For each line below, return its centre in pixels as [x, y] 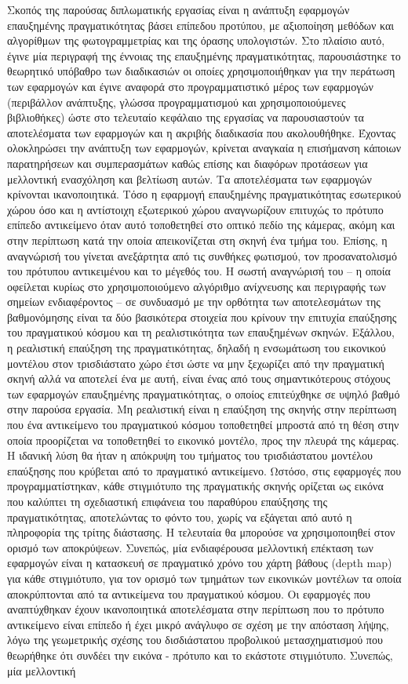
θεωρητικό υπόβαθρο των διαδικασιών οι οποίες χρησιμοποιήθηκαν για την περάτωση [201, 71]
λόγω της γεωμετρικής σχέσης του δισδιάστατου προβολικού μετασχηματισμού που [195, 640]
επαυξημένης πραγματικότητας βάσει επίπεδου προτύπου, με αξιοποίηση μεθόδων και [201, 25]
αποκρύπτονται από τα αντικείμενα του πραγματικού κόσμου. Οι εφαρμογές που [189, 593]
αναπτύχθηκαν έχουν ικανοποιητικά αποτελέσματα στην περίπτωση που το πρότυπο [196, 609]
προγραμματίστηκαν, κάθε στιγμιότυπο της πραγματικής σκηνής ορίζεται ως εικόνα [195, 486]
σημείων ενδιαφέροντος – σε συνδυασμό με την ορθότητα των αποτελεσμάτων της [194, 302]
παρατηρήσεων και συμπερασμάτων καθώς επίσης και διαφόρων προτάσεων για [188, 163]
